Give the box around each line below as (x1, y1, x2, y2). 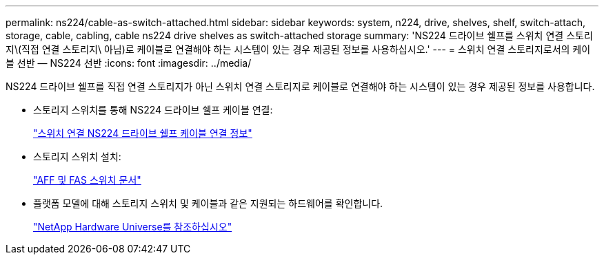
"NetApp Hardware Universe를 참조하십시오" (33, 221, 232, 232)
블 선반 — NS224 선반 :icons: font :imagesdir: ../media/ (6, 57, 252, 69)
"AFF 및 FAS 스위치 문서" (33, 174, 141, 186)
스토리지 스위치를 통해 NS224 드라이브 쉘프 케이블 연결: (33, 104, 273, 116)
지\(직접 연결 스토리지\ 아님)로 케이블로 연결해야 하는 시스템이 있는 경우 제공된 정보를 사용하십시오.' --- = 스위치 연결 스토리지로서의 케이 (6, 43, 591, 55)
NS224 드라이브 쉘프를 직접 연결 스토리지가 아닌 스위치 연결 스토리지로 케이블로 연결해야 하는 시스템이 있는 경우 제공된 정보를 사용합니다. (6, 80, 595, 92)
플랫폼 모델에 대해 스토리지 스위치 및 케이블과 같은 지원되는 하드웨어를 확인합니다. (33, 197, 383, 209)
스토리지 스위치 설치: (33, 151, 121, 162)
